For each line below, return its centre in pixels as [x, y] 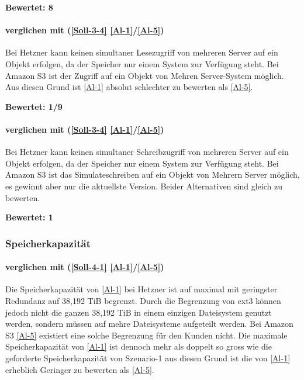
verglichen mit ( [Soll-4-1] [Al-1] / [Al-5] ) [85, 267]
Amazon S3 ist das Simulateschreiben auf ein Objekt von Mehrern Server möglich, [153, 175]
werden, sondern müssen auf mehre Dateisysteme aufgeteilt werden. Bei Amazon [149, 324]
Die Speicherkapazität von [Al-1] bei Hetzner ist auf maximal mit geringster [141, 289]
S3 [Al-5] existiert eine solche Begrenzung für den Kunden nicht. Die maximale [146, 335]
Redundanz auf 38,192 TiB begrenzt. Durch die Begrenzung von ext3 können [143, 300]
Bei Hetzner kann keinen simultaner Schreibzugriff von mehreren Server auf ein [147, 152]
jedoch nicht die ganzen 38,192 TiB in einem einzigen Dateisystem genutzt [139, 312]
